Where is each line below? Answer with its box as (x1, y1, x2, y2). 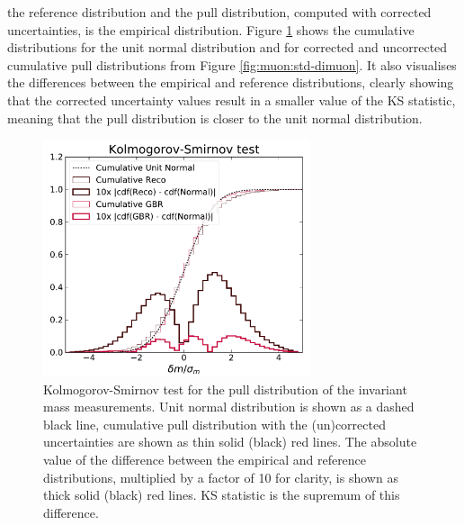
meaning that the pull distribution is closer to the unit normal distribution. (7, 108, 423, 127)
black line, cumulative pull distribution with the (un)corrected (43, 414, 386, 433)
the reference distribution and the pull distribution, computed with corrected (7, 3, 432, 21)
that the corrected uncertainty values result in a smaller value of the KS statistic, (7, 90, 456, 109)
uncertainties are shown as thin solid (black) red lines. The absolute (43, 432, 417, 451)
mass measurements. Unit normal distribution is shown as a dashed (43, 397, 415, 416)
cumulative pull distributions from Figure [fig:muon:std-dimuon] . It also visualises (7, 55, 457, 74)
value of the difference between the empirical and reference (43, 450, 367, 468)
